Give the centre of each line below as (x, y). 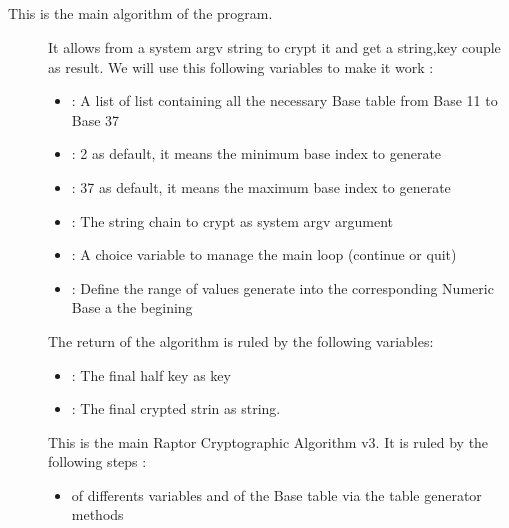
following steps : (97, 461)
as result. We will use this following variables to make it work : (241, 66)
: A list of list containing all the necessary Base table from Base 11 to (284, 100)
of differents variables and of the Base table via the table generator (276, 494)
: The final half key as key (151, 374)
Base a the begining (132, 307)
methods (97, 514)
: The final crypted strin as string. (176, 408)
